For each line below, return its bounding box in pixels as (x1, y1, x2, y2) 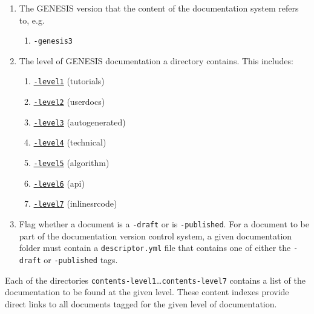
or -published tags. (44, 253, 118, 266)
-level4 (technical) (33, 136, 106, 149)
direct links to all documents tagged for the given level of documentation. (5, 297, 277, 310)
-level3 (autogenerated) (33, 115, 126, 128)
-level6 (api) (33, 176, 85, 189)
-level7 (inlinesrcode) (33, 197, 117, 210)
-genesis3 (33, 37, 73, 46)
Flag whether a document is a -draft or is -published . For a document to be (19, 218, 309, 230)
